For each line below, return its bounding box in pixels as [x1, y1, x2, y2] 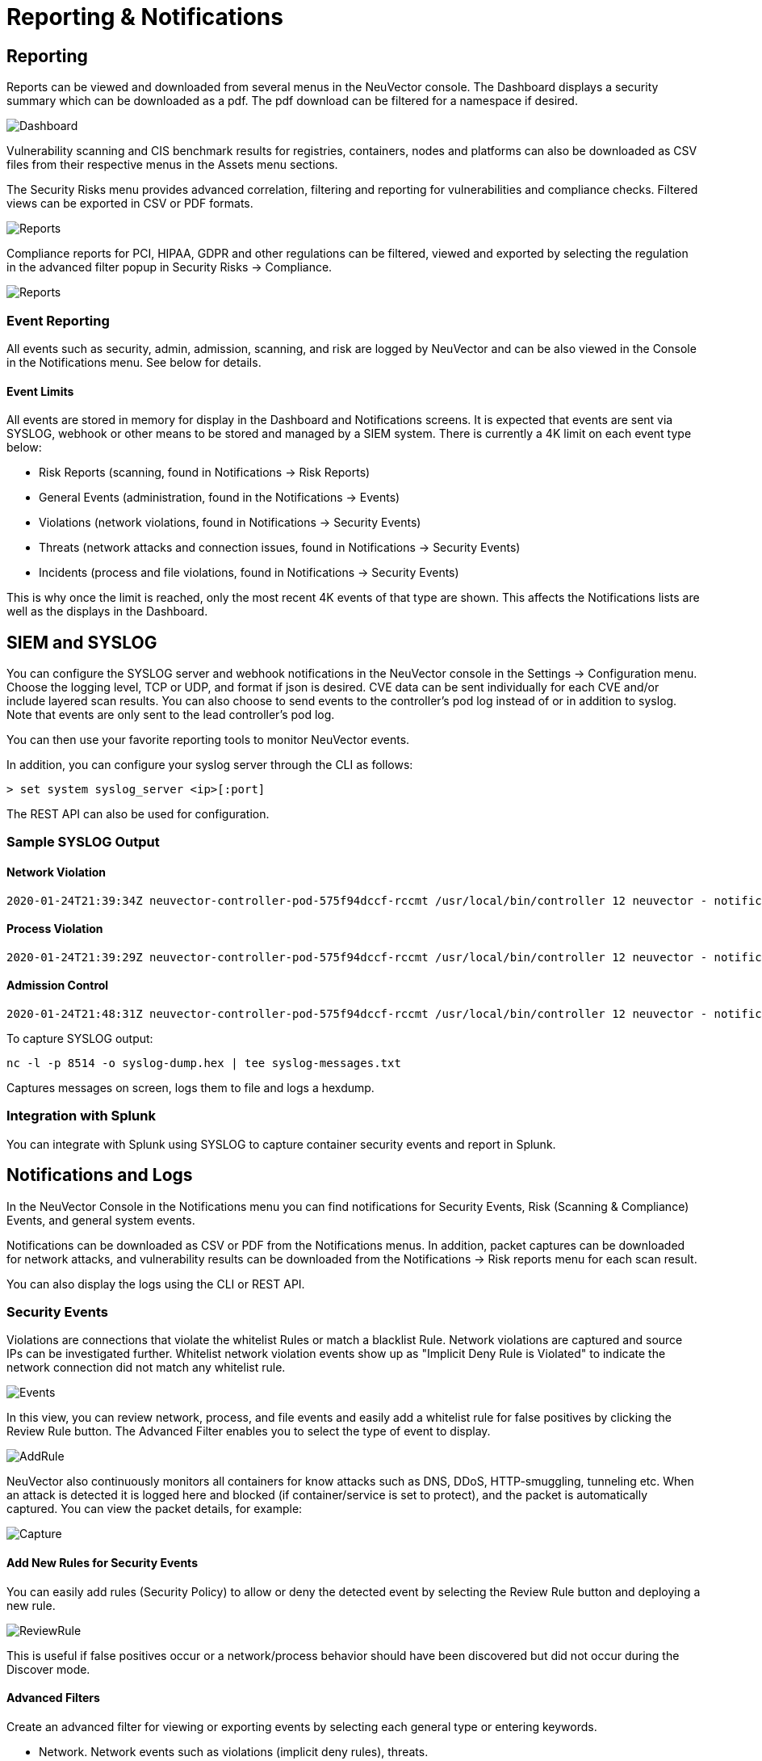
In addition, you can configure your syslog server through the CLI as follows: [6, 757, 413, 771]
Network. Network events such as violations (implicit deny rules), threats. [39, 1744, 429, 1759]
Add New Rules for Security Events [6, 1555, 198, 1570]
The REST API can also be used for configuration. [6, 806, 270, 821]
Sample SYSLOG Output [6, 834, 160, 851]
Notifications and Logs [6, 1165, 193, 1186]
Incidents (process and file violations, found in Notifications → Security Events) [39, 565, 459, 580]
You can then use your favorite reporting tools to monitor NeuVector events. [6, 732, 410, 746]
